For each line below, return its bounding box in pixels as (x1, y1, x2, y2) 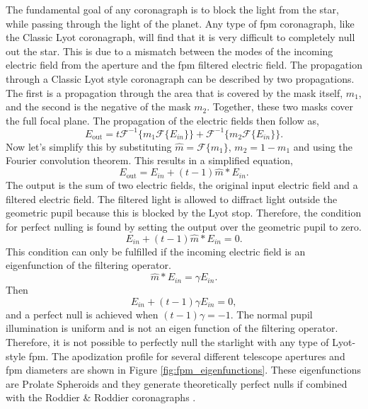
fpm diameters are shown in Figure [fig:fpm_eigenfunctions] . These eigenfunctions (6, 362, 362, 377)
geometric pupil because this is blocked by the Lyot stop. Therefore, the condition (6, 205, 362, 220)
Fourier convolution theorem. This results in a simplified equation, (6, 153, 293, 168)
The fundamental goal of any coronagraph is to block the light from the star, (6, 2, 339, 16)
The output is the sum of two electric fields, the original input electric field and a (6, 178, 358, 192)
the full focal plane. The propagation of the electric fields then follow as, (6, 113, 319, 127)
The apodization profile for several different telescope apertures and (52, 348, 345, 363)
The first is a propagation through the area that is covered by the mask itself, (6, 85, 343, 100)
